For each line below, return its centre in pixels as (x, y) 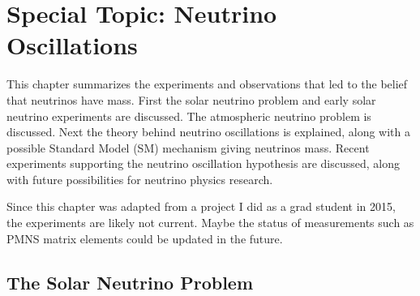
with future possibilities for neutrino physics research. (140, 179)
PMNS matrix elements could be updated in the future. (145, 238)
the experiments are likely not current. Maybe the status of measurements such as (210, 223)
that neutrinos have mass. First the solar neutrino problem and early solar (191, 99)
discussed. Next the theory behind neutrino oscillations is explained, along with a (208, 132)
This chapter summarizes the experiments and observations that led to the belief (207, 84)
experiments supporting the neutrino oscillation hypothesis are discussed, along (203, 163)
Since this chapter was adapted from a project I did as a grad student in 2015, (201, 206)
